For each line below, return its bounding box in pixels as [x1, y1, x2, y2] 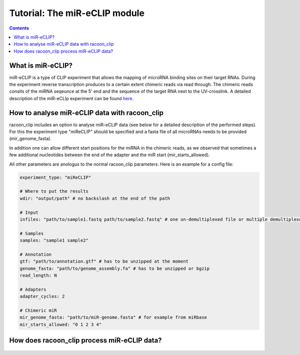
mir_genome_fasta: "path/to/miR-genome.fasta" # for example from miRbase [19, 314, 207, 320]
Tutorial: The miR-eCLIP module [9, 8, 145, 19]
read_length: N [19, 273, 57, 278]
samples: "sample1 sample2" [19, 238, 88, 243]
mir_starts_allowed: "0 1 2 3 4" [19, 321, 102, 327]
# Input [19, 209, 38, 215]
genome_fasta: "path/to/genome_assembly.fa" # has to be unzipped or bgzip [19, 265, 210, 271]
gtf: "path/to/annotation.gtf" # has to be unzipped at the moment [19, 258, 189, 264]
